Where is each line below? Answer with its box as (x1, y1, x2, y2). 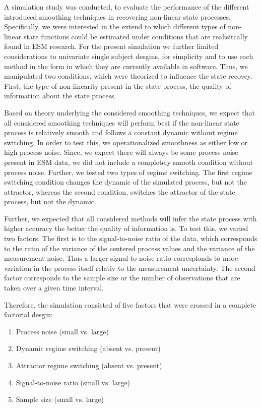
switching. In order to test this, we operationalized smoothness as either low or (4, 137, 247, 147)
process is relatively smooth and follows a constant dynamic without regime (4, 127, 238, 138)
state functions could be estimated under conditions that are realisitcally (23, 31, 248, 41)
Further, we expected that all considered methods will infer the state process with (4, 213, 257, 223)
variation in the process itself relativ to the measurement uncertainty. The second (4, 262, 255, 273)
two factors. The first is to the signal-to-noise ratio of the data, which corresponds (4, 233, 257, 244)
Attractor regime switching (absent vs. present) (16, 360, 162, 370)
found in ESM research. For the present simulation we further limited (4, 41, 219, 51)
